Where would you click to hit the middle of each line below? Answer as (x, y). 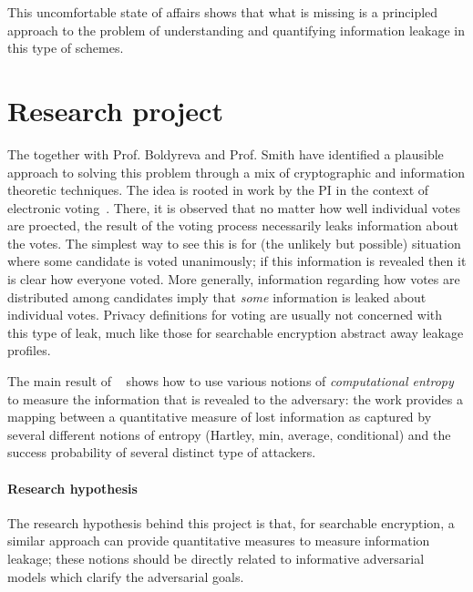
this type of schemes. (66, 48)
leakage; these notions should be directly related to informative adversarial (216, 558)
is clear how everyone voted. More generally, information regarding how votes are (234, 279)
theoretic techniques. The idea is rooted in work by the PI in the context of (218, 190)
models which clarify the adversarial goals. (126, 576)
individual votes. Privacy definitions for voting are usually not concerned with (225, 315)
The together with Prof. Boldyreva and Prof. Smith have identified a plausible (226, 153)
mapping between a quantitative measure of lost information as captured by (220, 417)
